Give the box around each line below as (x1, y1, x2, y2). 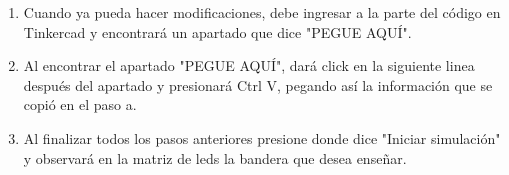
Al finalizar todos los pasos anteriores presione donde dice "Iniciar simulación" (23, 127, 501, 148)
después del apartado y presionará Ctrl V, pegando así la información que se (23, 74, 493, 95)
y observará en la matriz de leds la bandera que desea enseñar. (23, 147, 407, 168)
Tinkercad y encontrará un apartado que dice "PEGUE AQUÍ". (23, 21, 412, 42)
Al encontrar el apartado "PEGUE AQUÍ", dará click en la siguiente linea (23, 55, 475, 76)
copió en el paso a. (23, 94, 137, 115)
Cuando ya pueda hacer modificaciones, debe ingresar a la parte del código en (23, 2, 501, 22)
